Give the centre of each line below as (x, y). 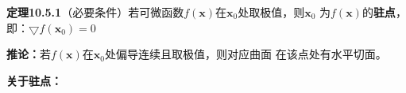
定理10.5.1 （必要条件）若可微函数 (95, 12)
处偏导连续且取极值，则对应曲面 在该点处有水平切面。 (246, 54)
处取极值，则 (271, 12)
